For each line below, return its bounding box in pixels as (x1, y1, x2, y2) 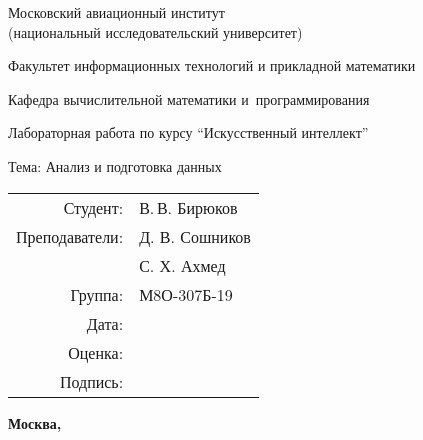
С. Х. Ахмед (139, 253, 226, 277)
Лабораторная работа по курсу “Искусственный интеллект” (8, 122, 369, 143)
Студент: (63, 195, 124, 219)
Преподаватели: (16, 224, 124, 248)
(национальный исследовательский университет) (8, 21, 303, 42)
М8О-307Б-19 (139, 282, 233, 306)
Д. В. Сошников (139, 224, 251, 248)
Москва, (8, 412, 62, 433)
